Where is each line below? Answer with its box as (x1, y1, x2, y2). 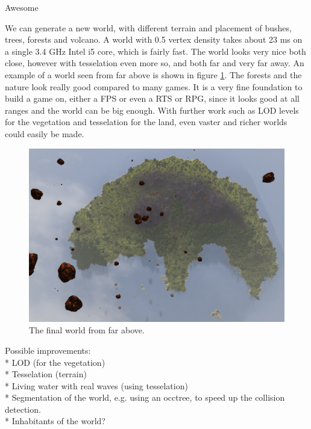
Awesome (5, 1, 39, 13)
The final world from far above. (29, 324, 145, 336)
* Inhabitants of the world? (5, 415, 105, 427)
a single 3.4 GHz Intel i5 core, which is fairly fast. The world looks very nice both (5, 45, 306, 57)
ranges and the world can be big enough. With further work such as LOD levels (5, 103, 299, 116)
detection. (5, 403, 41, 415)
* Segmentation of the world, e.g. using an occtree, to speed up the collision (5, 391, 285, 404)
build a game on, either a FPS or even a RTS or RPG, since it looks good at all (5, 92, 300, 105)
